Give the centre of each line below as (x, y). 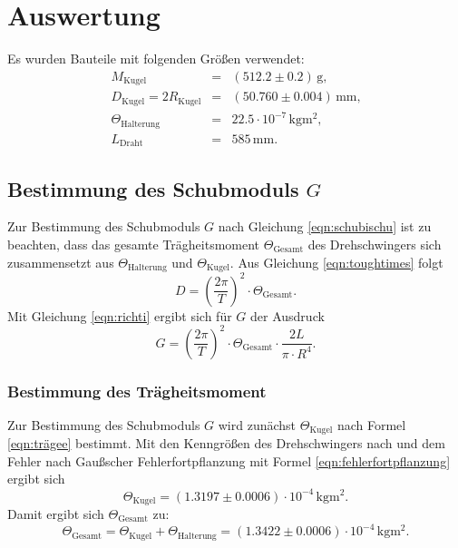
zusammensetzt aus (61, 262)
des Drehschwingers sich (375, 244)
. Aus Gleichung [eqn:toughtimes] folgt (336, 262)
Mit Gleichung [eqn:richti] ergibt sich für (120, 315)
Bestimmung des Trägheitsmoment (137, 391)
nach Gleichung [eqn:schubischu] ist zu (325, 226)
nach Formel (371, 424)
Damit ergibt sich (56, 514)
